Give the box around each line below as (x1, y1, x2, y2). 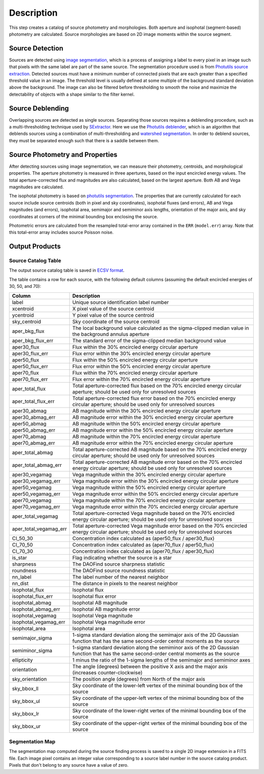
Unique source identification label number (72, 299, 169, 306)
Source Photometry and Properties (9, 150, 117, 159)
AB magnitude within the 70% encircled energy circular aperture (72, 433, 220, 440)
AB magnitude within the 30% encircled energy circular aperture (72, 407, 221, 414)
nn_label (12, 573, 32, 580)
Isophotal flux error (72, 593, 117, 599)
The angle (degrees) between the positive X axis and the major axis (72, 663, 228, 670)
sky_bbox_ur (12, 722, 41, 729)
